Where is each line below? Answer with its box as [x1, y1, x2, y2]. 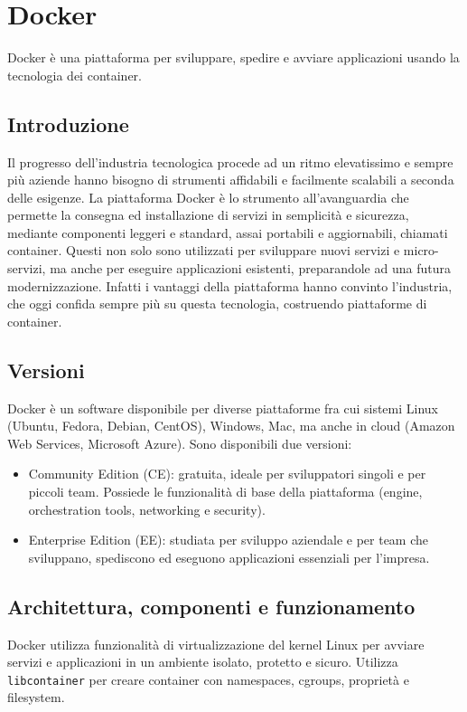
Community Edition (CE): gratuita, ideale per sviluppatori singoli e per [28, 464, 426, 483]
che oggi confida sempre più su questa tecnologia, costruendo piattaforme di [7, 294, 427, 313]
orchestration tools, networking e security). [28, 499, 266, 518]
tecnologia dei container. [7, 65, 142, 84]
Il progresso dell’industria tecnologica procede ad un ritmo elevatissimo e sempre [7, 152, 453, 171]
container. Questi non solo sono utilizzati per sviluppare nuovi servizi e [7, 241, 400, 260]
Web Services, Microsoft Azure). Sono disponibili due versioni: [7, 433, 352, 452]
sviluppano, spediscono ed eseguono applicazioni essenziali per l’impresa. [28, 547, 430, 566]
